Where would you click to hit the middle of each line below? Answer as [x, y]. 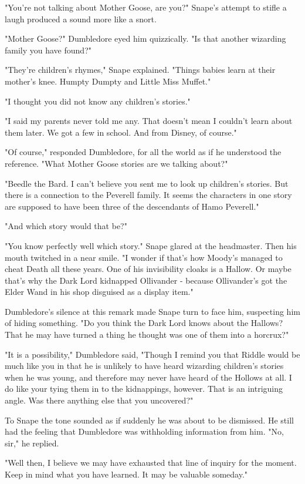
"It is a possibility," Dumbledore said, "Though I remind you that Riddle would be [152, 354]
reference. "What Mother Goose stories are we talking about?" [116, 163]
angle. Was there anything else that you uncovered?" [99, 400]
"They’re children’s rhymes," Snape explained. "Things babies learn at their [140, 70]
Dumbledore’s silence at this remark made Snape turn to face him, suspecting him [152, 311]
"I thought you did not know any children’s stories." [98, 101]
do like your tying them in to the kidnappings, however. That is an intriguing [144, 389]
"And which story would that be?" [66, 226]
